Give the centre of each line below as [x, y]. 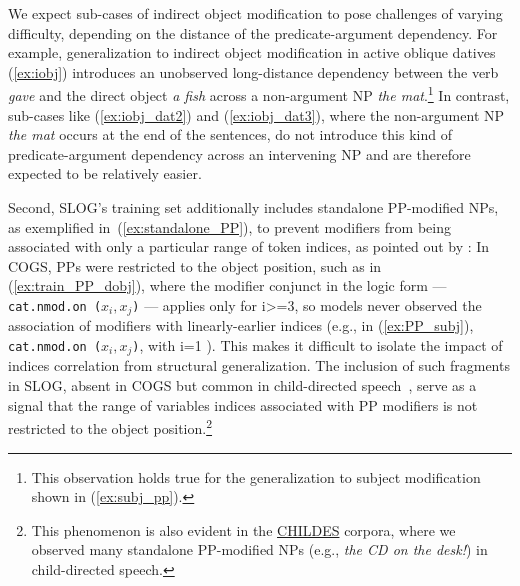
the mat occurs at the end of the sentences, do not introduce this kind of [230, 134]
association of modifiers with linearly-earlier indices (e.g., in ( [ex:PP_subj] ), [241, 325]
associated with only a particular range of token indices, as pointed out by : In [249, 246]
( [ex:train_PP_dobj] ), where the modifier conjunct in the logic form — [227, 285]
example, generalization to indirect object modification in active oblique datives [252, 52]
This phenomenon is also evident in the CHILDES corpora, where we [243, 529]
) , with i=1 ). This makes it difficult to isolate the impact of [317, 345]
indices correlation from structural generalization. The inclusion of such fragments [259, 365]
